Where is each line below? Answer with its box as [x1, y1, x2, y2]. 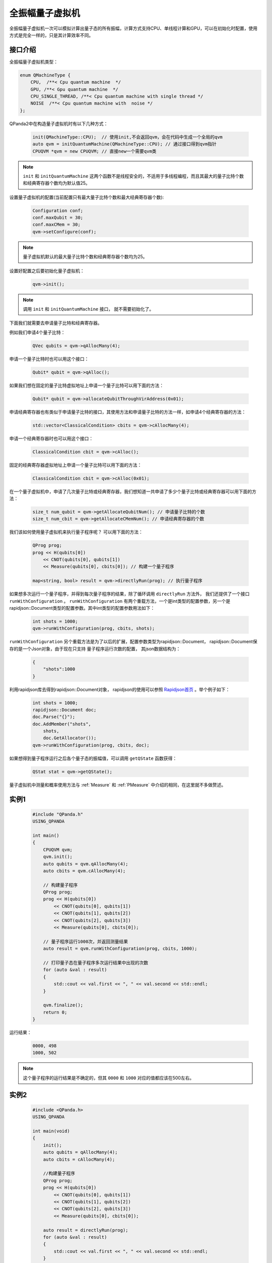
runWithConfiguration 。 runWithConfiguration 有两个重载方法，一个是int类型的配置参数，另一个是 [9, 598, 231, 604]
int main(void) [32, 1128, 70, 1134]
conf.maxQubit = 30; [32, 215, 83, 221]
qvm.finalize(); [43, 1002, 83, 1008]
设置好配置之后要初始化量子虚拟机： [9, 268, 85, 274]
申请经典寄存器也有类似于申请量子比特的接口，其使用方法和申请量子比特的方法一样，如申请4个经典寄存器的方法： [9, 409, 246, 415]
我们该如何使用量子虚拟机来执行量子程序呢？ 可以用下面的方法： [9, 529, 143, 535]
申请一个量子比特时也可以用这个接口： [9, 356, 89, 362]
